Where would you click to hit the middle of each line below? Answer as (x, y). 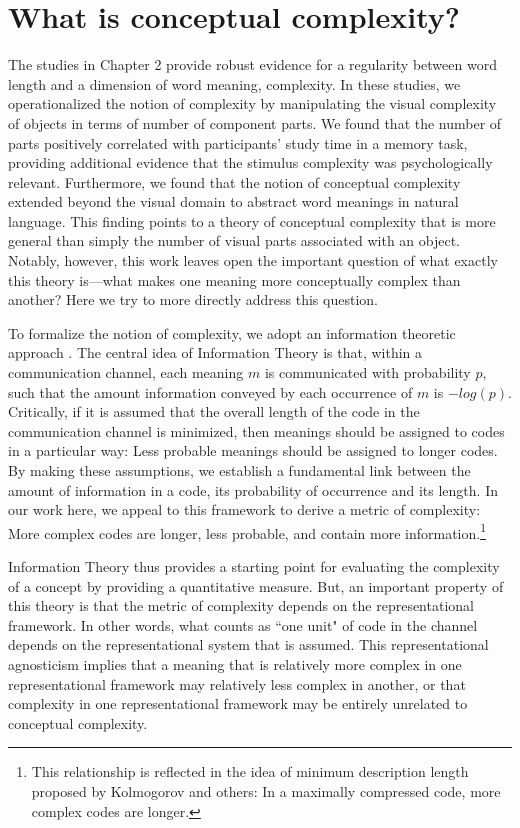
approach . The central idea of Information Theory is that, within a (215, 352)
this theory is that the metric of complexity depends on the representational (241, 605)
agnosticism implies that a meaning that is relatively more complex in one (235, 664)
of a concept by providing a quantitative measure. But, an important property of (256, 585)
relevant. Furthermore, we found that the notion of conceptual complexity (234, 181)
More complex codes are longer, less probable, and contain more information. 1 (247, 531)
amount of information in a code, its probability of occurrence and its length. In (253, 489)
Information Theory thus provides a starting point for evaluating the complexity (254, 566)
